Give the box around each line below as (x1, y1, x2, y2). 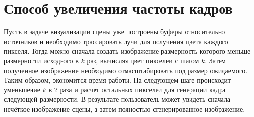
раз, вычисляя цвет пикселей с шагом (87, 55, 199, 65)
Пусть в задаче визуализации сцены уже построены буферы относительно (4, 27, 225, 37)
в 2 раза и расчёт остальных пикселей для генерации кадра (48, 84, 226, 94)
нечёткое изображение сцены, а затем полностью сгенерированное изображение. (4, 103, 245, 114)
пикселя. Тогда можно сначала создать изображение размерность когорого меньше (4, 46, 251, 56)
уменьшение (4, 84, 40, 94)
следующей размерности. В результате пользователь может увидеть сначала (4, 94, 231, 104)
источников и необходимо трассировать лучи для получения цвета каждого (4, 36, 228, 46)
